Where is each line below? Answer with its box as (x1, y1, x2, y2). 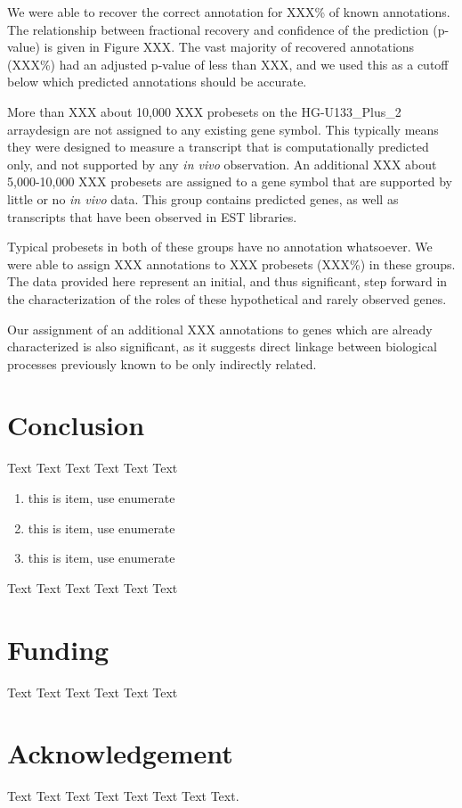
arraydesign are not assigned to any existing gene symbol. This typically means (7, 120, 439, 138)
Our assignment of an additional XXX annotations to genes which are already (7, 319, 433, 338)
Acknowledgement (7, 735, 233, 771)
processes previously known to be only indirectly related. (7, 354, 317, 373)
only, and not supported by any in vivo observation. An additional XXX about (7, 154, 437, 173)
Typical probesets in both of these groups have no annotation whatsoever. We (7, 237, 433, 256)
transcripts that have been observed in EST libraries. (7, 207, 297, 226)
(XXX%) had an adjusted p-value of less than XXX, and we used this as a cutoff (7, 54, 449, 73)
